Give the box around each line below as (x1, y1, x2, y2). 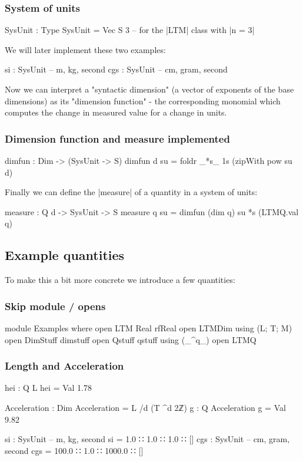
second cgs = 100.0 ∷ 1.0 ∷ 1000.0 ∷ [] (5, 444, 144, 456)
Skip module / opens (5, 298, 106, 313)
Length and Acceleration (5, 358, 124, 373)
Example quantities (5, 246, 125, 264)
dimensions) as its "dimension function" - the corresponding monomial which (5, 94, 281, 107)
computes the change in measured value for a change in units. (5, 106, 227, 118)
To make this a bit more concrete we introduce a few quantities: (5, 274, 235, 286)
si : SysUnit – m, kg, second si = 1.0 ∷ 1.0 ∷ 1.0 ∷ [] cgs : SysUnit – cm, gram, (5, 433, 290, 445)
